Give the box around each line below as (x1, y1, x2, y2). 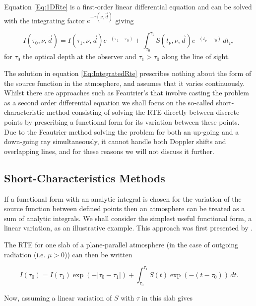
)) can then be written (64, 249, 132, 259)
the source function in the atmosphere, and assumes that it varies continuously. (4, 77, 245, 88)
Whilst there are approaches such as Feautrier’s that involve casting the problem (4, 87, 249, 98)
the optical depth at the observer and (22, 51, 136, 62)
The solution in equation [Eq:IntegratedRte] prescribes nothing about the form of (4, 68, 252, 78)
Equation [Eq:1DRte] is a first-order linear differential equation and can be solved (4, 1, 252, 11)
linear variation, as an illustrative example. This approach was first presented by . (4, 223, 253, 233)
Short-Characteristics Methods (4, 170, 165, 185)
